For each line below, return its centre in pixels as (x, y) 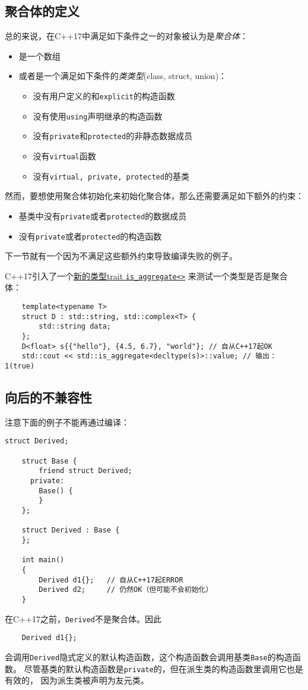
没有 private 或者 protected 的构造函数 (90, 236)
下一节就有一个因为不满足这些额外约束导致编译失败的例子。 (121, 256)
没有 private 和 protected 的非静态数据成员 (113, 136)
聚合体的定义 (42, 11)
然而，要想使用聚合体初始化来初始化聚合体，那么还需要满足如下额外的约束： (154, 196)
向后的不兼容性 (48, 397)
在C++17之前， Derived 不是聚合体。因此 (83, 618)
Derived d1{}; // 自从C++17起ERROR (111, 580)
